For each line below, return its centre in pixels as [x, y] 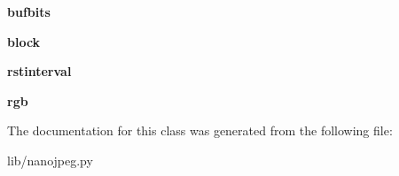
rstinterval [39, 71]
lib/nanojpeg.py [50, 160]
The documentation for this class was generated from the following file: [200, 130]
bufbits [29, 11]
